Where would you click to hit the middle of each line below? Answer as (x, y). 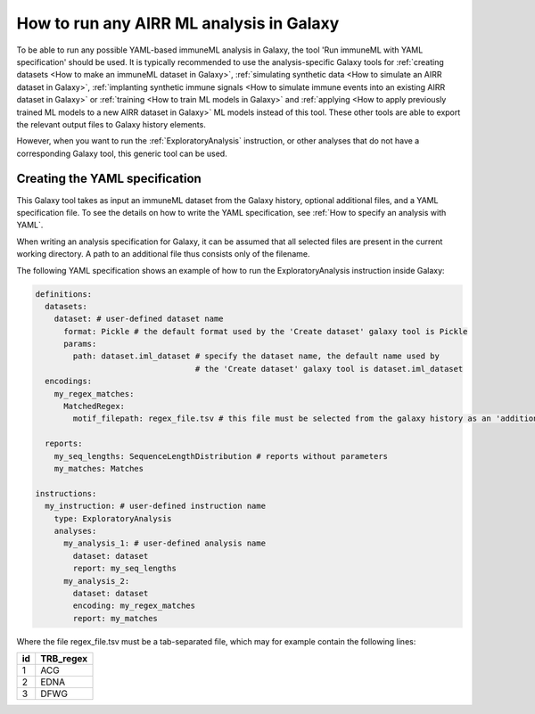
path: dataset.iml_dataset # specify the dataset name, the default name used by (256, 356)
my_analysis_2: (97, 581)
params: (80, 344)
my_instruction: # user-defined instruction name (156, 506)
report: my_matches (115, 618)
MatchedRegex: (94, 406)
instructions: (66, 493)
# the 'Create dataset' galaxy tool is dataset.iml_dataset (329, 369)
